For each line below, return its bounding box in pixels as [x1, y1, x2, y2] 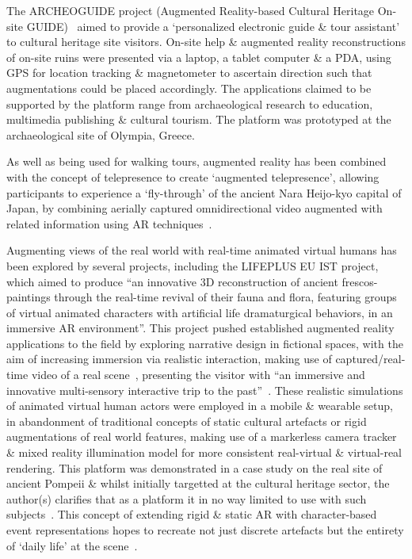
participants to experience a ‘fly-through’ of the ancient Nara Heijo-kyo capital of [6, 184, 402, 201]
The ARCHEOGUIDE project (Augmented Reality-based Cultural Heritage [6, 2, 375, 18]
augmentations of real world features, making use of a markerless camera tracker [6, 428, 397, 445]
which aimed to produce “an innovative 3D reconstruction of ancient [6, 273, 338, 289]
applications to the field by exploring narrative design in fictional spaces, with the [6, 335, 403, 351]
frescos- [341, 273, 378, 289]
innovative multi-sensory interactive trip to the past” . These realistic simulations [6, 381, 403, 398]
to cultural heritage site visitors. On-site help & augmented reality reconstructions [6, 33, 406, 50]
